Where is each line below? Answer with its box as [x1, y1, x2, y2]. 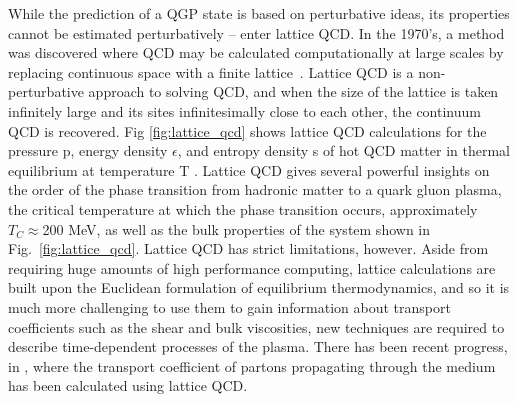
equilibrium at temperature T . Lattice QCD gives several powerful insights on [8, 159, 490, 180]
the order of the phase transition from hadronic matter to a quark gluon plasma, [8, 179, 502, 200]
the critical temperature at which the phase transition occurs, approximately [8, 198, 478, 219]
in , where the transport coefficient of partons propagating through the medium [8, 355, 496, 376]
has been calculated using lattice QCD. [8, 375, 248, 396]
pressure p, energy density [8, 140, 168, 161]
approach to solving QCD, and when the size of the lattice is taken [88, 81, 499, 102]
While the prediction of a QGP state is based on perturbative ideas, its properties [8, 3, 510, 23]
